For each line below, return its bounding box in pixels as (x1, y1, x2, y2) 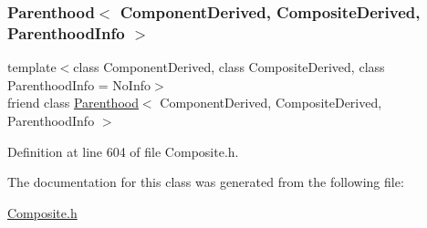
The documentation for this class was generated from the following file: (7, 172, 404, 192)
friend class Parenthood (7, 93, 139, 112)
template (7, 57, 57, 77)
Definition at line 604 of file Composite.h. (7, 141, 239, 161)
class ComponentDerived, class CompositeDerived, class (73, 57, 385, 77)
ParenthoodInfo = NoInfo (7, 75, 151, 94)
